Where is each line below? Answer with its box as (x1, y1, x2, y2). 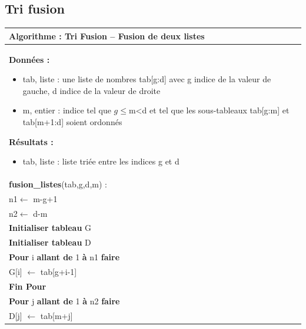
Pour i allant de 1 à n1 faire (9, 251, 120, 263)
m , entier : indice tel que (22, 104, 111, 116)
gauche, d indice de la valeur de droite (22, 84, 161, 96)
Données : (9, 53, 50, 65)
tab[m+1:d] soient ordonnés (22, 115, 122, 127)
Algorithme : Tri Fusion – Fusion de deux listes (9, 29, 205, 42)
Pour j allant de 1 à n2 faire (9, 294, 120, 307)
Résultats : (9, 135, 54, 147)
